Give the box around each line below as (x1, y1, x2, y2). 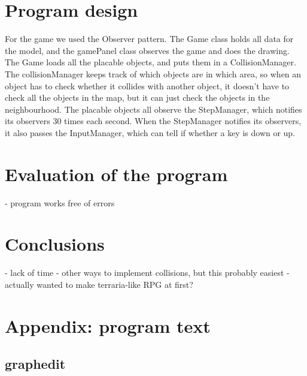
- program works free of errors (5, 196, 115, 209)
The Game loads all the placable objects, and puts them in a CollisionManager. (5, 56, 296, 68)
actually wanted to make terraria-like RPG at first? (5, 278, 193, 290)
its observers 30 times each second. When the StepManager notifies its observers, (5, 115, 302, 127)
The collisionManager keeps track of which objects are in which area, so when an (5, 67, 302, 80)
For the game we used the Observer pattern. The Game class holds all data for (5, 32, 294, 45)
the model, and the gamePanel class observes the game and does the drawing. (5, 44, 290, 56)
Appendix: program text (5, 313, 211, 338)
